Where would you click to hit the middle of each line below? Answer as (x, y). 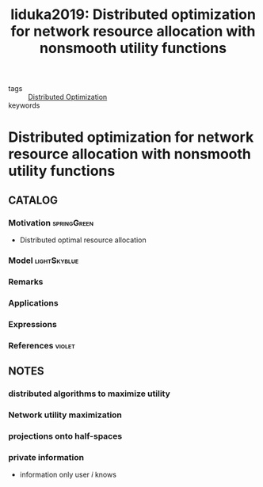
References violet (42, 345)
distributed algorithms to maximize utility (89, 394)
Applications (33, 302)
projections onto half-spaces (65, 436)
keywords (24, 105)
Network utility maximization (65, 415)
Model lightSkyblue (44, 261)
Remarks (26, 281)
